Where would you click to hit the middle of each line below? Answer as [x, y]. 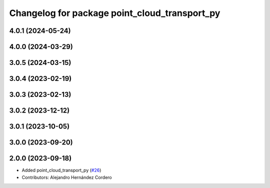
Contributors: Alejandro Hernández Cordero [67, 177]
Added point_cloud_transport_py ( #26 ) [61, 170]
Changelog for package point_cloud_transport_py [115, 13]
